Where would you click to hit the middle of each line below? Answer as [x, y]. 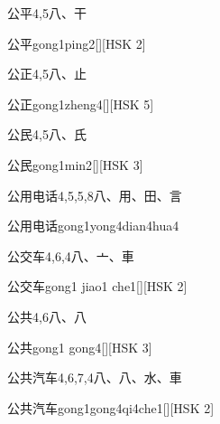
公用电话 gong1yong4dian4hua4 [93, 226]
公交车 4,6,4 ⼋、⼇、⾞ [71, 255]
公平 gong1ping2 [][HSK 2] [77, 43]
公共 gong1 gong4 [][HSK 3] [80, 347]
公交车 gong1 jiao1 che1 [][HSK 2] [97, 286]
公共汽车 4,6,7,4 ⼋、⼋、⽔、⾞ [95, 377]
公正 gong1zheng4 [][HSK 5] [81, 104]
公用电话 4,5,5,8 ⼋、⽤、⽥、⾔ [95, 195]
